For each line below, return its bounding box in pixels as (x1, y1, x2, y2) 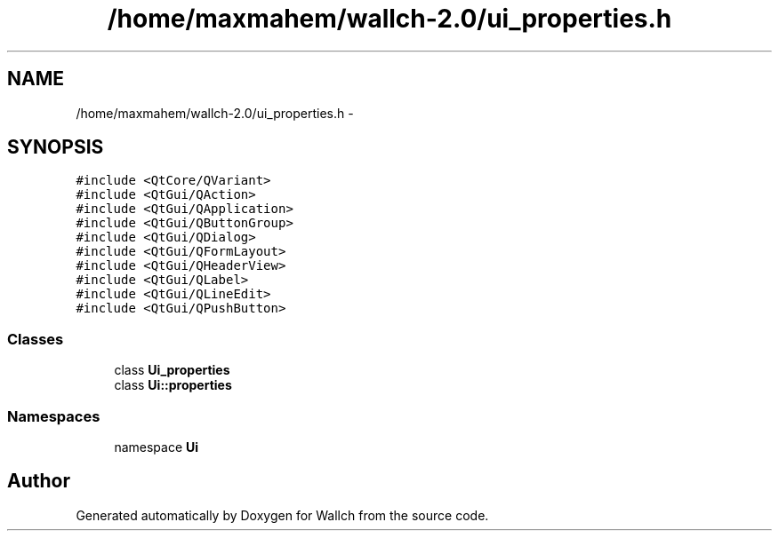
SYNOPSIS (7, 136, 104, 159)
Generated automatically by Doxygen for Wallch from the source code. (76, 507, 489, 523)
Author (7, 470, 70, 493)
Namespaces (7, 407, 100, 425)
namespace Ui (114, 439, 199, 455)
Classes (7, 329, 64, 348)
